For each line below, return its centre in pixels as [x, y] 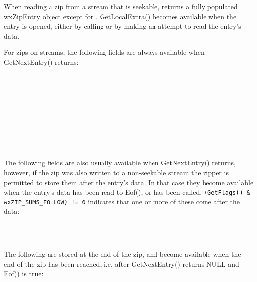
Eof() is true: [24, 273]
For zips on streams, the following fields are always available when [104, 52]
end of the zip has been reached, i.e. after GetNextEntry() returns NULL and [122, 263]
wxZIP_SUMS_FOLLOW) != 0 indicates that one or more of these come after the [122, 201]
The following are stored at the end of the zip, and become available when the [123, 254]
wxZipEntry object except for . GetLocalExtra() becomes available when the [120, 16]
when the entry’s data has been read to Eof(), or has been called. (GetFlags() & [127, 192]
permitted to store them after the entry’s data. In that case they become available [129, 182]
